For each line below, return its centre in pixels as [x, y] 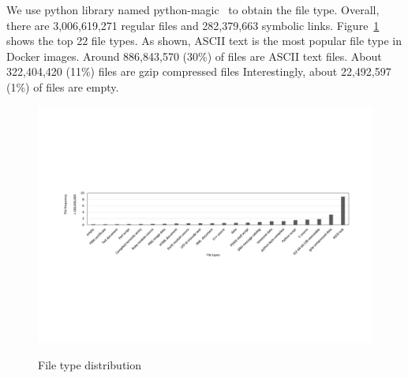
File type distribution [90, 364]
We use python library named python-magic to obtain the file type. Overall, [193, 9]
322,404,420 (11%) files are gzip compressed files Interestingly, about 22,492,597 [199, 71]
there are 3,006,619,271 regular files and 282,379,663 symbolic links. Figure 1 [193, 25]
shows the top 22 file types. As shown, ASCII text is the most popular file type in [204, 41]
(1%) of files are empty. [63, 86]
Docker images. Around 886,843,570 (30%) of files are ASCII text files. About [194, 56]
